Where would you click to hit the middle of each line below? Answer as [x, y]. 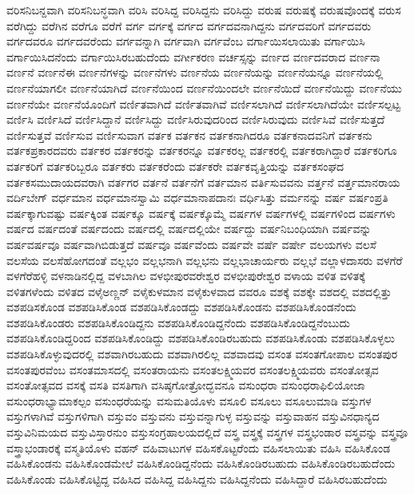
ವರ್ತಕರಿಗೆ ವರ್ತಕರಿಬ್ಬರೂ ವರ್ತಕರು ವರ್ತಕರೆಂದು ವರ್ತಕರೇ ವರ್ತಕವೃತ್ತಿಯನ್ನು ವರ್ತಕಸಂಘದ [175, 166]
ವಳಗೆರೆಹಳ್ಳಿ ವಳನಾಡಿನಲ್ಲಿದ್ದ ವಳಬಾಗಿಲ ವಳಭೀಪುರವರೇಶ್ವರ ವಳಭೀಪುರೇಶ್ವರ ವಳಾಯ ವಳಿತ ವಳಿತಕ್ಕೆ [186, 276]
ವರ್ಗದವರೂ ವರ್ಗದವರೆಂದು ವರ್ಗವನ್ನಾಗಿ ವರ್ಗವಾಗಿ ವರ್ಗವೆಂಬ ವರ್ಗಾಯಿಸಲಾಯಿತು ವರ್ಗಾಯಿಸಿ [186, 41]
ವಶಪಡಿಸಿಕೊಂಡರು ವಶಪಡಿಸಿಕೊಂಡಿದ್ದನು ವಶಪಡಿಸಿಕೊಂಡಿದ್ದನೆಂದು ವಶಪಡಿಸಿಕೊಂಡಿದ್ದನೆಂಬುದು [178, 322]
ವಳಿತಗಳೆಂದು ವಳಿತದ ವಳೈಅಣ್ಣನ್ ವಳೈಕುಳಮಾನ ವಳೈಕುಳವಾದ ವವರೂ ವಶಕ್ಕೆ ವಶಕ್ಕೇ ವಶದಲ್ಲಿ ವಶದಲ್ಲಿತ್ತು [199, 291]
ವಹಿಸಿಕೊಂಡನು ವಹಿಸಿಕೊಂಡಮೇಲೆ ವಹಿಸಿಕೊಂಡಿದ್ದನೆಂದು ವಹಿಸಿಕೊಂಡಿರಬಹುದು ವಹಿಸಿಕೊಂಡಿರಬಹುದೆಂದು [201, 463]
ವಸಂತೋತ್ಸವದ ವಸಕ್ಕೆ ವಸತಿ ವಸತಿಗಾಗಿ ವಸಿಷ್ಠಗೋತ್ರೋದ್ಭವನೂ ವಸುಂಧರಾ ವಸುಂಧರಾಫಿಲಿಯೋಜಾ [186, 385]
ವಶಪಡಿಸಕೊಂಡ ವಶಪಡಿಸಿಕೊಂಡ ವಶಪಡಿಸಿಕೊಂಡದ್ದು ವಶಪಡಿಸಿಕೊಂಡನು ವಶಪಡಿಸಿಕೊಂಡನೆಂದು [181, 307]
